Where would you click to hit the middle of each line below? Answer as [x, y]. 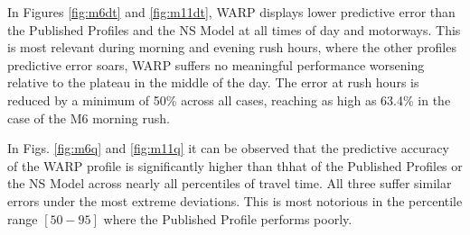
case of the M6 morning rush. [89, 117]
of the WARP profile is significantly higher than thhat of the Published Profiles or [235, 165]
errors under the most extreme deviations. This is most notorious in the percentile [235, 200]
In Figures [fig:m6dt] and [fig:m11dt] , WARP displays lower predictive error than [231, 12]
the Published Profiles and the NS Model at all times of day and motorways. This [234, 29]
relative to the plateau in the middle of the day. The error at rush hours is [213, 82]
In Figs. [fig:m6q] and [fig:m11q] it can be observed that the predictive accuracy [228, 148]
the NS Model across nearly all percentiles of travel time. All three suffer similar [230, 183]
